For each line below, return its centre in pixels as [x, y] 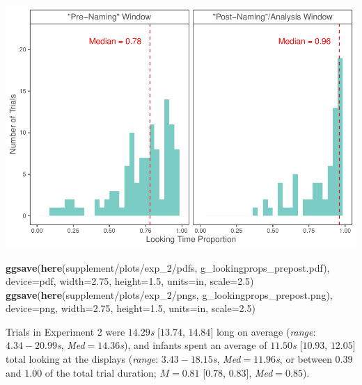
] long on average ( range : [263, 331]
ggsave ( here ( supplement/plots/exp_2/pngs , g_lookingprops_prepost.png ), [169, 294]
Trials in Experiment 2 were [65, 331]
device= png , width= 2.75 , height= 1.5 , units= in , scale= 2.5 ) [131, 308]
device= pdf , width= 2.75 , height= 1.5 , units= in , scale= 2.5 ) [130, 281]
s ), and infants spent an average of [194, 345]
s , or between [304, 359]
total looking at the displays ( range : [82, 359]
